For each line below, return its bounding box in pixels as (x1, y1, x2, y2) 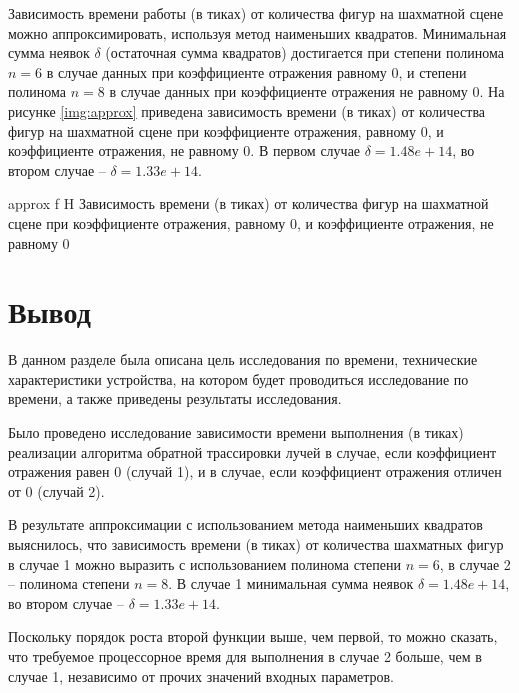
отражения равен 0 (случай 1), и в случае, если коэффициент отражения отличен (8, 461, 502, 482)
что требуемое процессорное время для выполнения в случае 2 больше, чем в (8, 645, 482, 666)
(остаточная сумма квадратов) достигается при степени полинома (105, 42, 504, 63)
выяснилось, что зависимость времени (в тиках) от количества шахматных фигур (8, 534, 504, 554)
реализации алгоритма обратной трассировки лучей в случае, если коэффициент (8, 441, 497, 462)
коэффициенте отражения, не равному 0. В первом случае (8, 140, 361, 161)
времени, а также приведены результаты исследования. (8, 388, 342, 409)
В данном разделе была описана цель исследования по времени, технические (8, 349, 478, 370)
